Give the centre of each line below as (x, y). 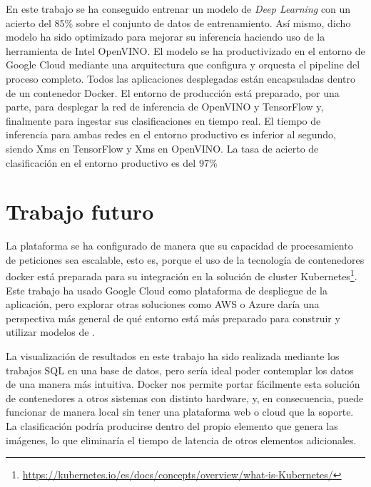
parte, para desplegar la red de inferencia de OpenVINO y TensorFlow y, (165, 107)
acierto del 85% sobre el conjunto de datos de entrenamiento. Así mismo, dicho (178, 22)
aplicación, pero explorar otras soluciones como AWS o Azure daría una (163, 304)
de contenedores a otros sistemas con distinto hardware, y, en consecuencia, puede (185, 398)
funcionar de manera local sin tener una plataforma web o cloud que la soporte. (180, 412)
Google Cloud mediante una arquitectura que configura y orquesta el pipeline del (183, 65)
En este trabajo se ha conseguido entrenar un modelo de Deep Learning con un (178, 9)
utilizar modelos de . (50, 332)
